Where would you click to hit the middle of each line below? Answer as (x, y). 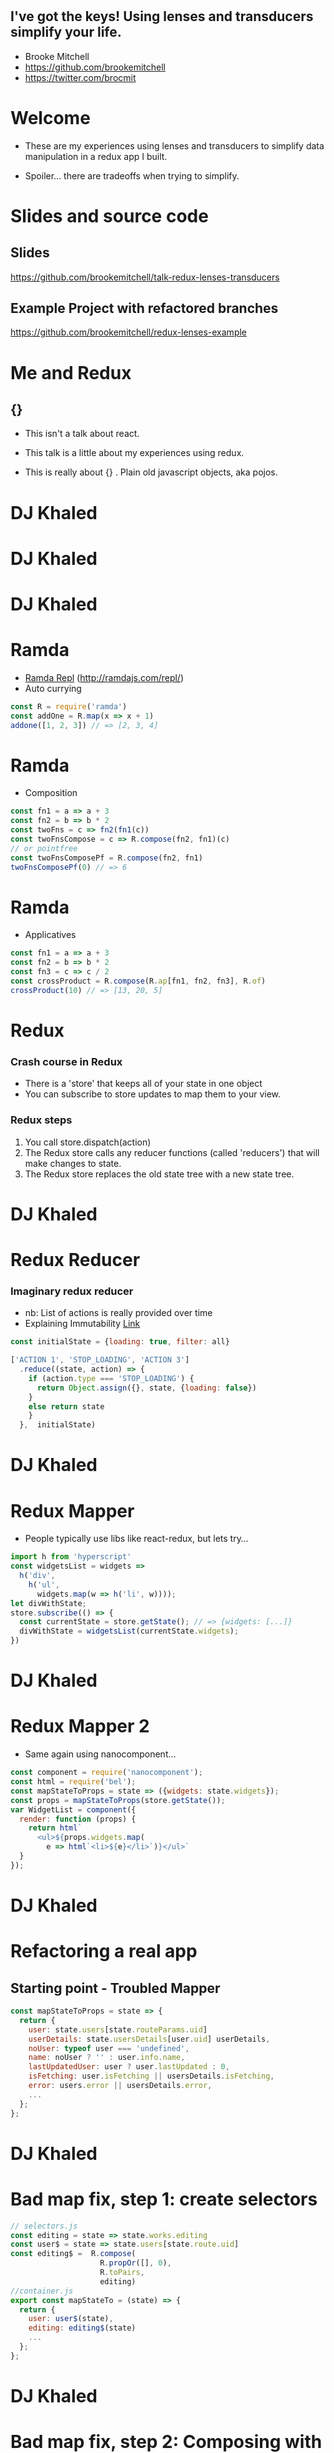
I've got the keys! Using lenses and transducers (162, 16)
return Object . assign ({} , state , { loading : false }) (146, 1388)
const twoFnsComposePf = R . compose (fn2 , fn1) (106, 858)
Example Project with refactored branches (144, 308)
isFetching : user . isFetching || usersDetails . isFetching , (151, 2076)
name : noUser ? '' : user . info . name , (107, 2058)
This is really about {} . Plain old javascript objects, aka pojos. (151, 472)
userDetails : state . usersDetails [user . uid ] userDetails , (149, 2039)
